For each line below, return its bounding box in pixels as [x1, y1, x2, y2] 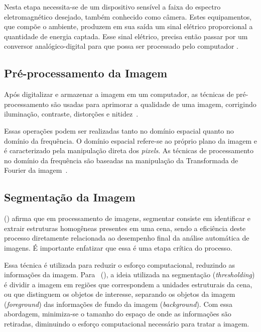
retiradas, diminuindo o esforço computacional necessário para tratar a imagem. [4, 318, 249, 329]
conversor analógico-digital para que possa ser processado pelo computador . [4, 41, 238, 51]
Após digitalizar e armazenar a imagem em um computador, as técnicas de [4, 89, 234, 99]
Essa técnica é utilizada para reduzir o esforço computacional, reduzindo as [4, 259, 235, 270]
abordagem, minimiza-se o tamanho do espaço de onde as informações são [4, 308, 231, 319]
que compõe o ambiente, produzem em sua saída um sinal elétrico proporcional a [4, 21, 253, 32]
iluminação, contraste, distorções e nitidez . [4, 108, 139, 119]
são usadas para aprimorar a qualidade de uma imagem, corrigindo [51, 98, 256, 109]
